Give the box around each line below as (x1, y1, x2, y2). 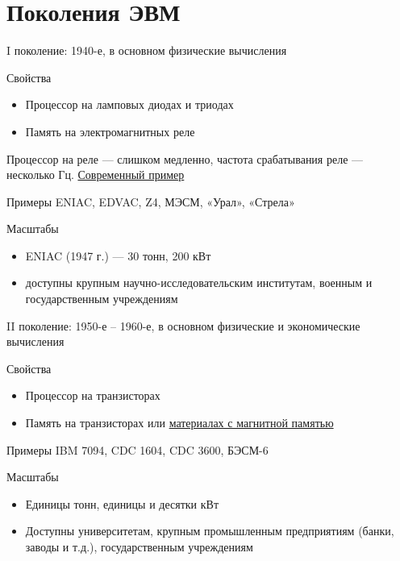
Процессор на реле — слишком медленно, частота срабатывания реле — (6, 150, 364, 167)
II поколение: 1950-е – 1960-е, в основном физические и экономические (6, 317, 360, 334)
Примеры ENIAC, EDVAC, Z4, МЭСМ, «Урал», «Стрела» (6, 193, 295, 210)
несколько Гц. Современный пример (6, 166, 185, 183)
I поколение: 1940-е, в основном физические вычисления (6, 42, 287, 59)
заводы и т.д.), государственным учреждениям (25, 538, 253, 555)
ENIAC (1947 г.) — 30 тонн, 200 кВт (25, 247, 211, 264)
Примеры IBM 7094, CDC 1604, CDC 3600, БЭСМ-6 (6, 441, 269, 458)
